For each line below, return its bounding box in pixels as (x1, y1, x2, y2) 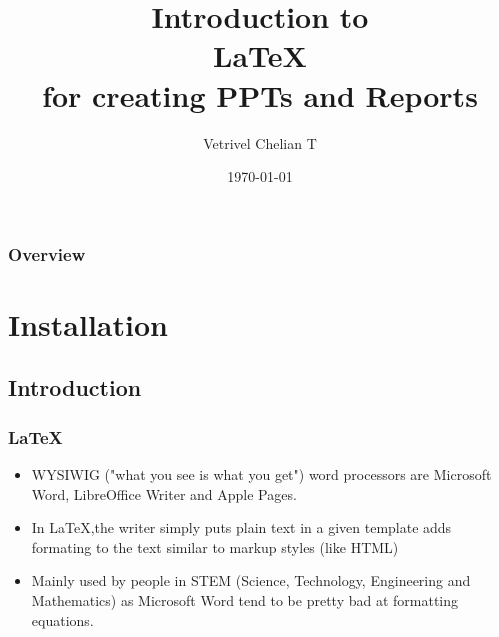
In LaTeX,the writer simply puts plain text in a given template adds (31, 517, 452, 538)
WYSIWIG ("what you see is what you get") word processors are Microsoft (31, 463, 492, 484)
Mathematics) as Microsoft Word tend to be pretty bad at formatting (31, 589, 459, 610)
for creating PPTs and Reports (42, 74, 478, 115)
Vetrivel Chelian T (203, 132, 317, 153)
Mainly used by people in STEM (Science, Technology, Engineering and (31, 570, 471, 591)
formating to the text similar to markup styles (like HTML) (31, 536, 399, 557)
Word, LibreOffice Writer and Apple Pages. (31, 483, 297, 504)
